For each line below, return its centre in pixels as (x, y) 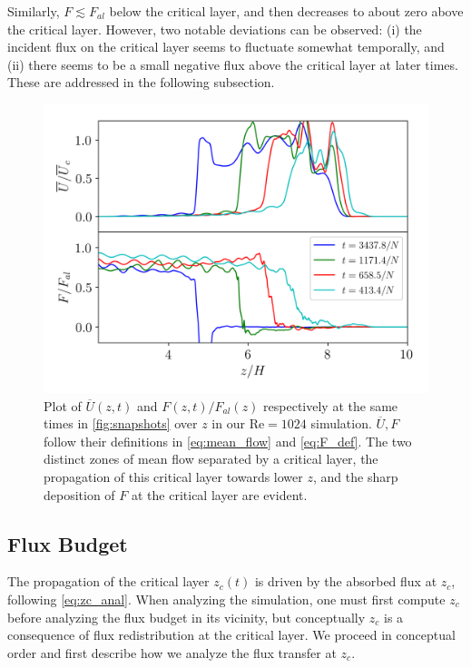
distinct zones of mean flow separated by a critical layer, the (211, 459)
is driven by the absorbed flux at (346, 581)
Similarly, (34, 11)
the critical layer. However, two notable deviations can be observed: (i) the (215, 29)
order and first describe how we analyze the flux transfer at (172, 652)
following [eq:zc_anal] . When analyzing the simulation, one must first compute (226, 599)
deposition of (79, 494)
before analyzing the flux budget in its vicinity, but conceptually (186, 617)
